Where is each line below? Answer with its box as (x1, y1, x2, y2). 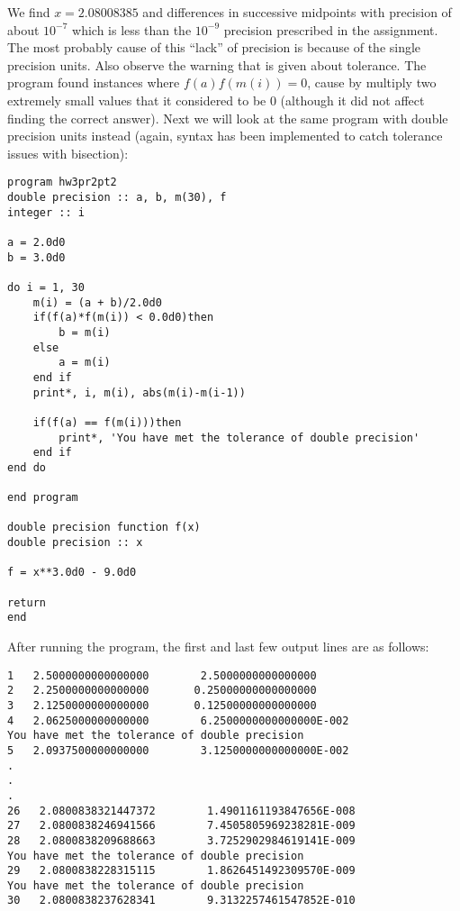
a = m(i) (59, 356, 111, 369)
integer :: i (7, 205, 85, 219)
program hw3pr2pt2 (7, 176, 117, 189)
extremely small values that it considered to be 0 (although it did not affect (7, 90, 425, 109)
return (7, 596, 46, 609)
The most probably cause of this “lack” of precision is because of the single (7, 38, 421, 57)
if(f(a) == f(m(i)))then (32, 415, 182, 429)
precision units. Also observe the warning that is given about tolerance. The (7, 55, 427, 74)
